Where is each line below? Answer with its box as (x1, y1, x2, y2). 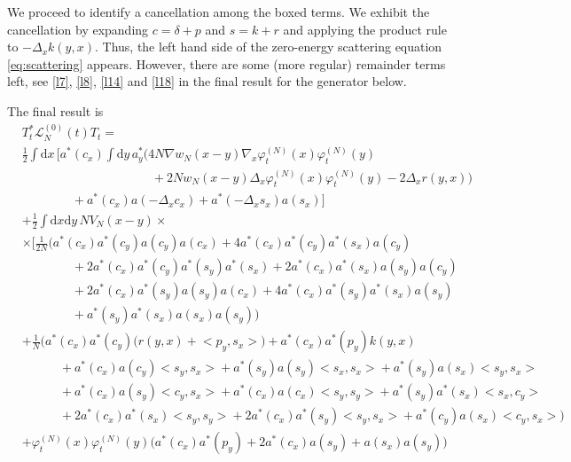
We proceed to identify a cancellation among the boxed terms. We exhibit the (7, 3, 430, 20)
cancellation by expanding (7, 20, 149, 38)
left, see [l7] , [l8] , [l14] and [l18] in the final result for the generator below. (7, 72, 407, 90)
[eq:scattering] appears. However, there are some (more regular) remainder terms (7, 54, 446, 73)
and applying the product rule (283, 20, 447, 38)
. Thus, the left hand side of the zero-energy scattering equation (94, 37, 442, 56)
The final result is (7, 101, 104, 120)
